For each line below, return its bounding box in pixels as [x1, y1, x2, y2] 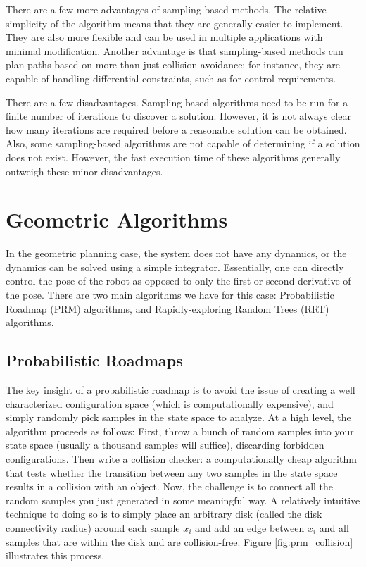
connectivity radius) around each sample [6, 520, 180, 535]
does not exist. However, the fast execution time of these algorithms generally [6, 149, 341, 164]
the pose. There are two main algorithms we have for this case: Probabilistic [6, 287, 334, 302]
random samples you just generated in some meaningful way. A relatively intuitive [6, 492, 360, 507]
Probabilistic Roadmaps [6, 349, 183, 371]
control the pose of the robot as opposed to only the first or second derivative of [6, 273, 351, 288]
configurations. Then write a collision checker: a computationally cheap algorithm [6, 451, 357, 466]
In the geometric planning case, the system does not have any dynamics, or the [6, 246, 347, 261]
